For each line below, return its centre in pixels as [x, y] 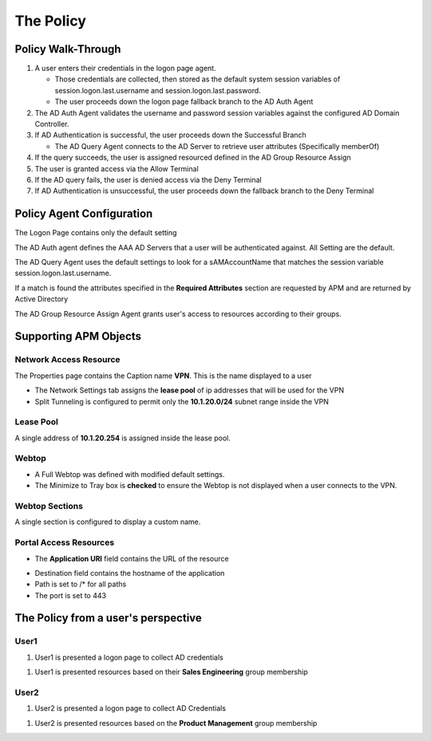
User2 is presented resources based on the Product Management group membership [176, 723]
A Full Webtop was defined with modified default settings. [130, 474]
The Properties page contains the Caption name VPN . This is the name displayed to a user [163, 376]
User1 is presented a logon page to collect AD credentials [129, 657]
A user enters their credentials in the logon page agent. [125, 69]
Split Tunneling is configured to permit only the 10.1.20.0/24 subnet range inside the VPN [182, 401]
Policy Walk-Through [68, 49]
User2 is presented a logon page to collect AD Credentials [130, 708]
